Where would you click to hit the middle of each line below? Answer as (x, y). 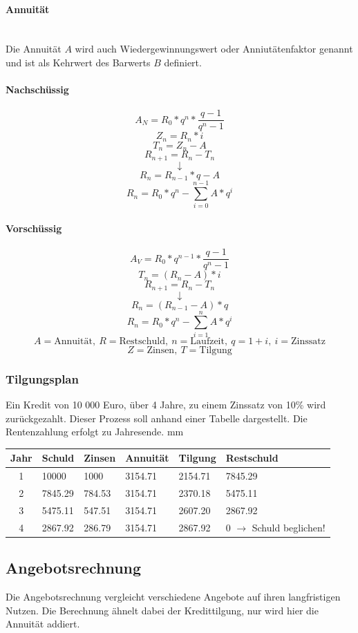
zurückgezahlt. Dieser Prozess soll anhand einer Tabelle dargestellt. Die (157, 418)
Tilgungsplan (42, 378)
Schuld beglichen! (289, 527)
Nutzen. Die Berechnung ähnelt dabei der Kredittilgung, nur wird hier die (162, 610)
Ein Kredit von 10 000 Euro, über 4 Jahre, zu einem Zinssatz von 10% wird (166, 405)
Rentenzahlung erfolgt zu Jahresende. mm (95, 432)
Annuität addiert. (43, 624)
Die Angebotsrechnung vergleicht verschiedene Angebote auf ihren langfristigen (173, 596)
